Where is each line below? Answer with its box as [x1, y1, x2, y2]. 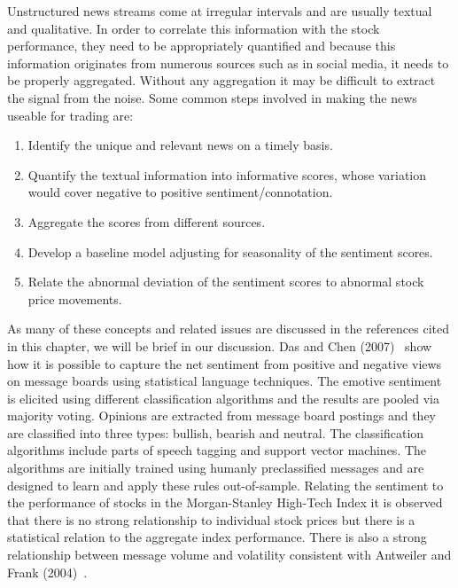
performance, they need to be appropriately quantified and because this [7, 36, 396, 55]
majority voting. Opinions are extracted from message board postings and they [7, 406, 436, 425]
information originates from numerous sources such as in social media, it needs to [7, 53, 449, 72]
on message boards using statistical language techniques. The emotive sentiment [7, 372, 442, 390]
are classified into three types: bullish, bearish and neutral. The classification [7, 423, 424, 442]
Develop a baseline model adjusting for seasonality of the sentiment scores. [27, 242, 433, 261]
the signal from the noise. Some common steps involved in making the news [7, 88, 417, 106]
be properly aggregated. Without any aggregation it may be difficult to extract [7, 71, 436, 90]
